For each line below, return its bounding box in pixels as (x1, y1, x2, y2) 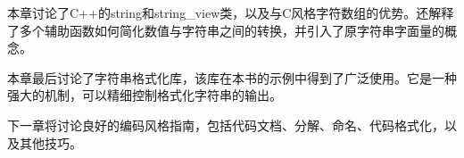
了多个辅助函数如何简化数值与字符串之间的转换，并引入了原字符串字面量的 (7, 21, 444, 39)
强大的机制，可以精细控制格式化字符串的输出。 (7, 86, 282, 104)
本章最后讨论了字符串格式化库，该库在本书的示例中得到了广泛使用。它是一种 (7, 68, 457, 87)
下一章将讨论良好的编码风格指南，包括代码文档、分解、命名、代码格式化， (7, 115, 444, 134)
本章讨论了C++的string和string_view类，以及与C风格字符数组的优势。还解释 (7, 4, 454, 21)
